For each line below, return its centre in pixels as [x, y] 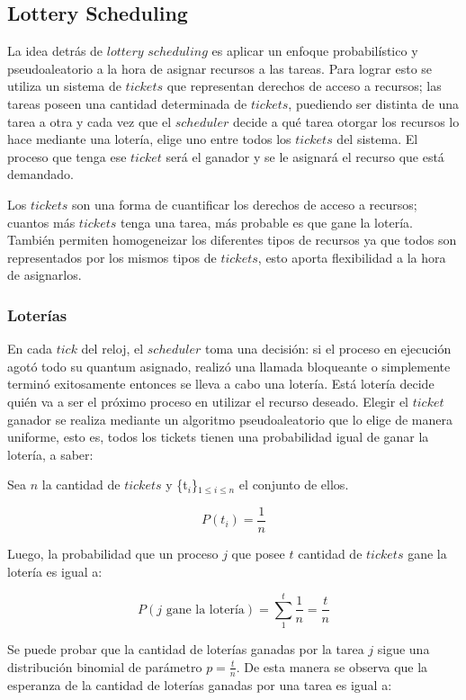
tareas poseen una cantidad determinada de [127, 103]
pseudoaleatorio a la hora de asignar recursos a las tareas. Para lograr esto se [220, 68]
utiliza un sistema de [64, 86]
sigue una [403, 649]
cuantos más [41, 222]
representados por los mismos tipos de [112, 257]
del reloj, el [112, 349]
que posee [258, 553]
